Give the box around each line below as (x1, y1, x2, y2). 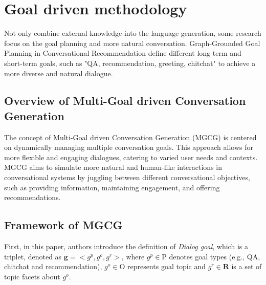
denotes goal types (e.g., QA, (169, 251, 260, 261)
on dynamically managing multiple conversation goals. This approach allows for (4, 142, 253, 152)
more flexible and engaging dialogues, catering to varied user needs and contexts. (4, 151, 258, 162)
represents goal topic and (127, 261, 206, 272)
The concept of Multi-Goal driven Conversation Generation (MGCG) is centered (4, 131, 257, 142)
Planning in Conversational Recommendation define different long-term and (4, 48, 241, 58)
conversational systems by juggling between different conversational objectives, (4, 172, 250, 183)
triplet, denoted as (4, 251, 62, 261)
